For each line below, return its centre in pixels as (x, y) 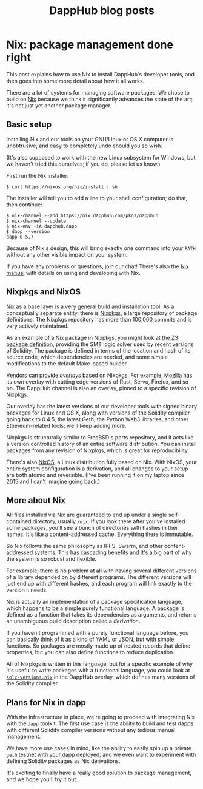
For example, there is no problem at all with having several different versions (101, 571)
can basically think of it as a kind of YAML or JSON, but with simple (90, 639)
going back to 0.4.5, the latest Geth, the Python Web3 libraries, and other (98, 419)
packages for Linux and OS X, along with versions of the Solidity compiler (98, 413)
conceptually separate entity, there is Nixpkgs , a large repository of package (102, 313)
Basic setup (29, 125)
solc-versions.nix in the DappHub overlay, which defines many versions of (101, 677)
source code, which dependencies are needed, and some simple (87, 357)
